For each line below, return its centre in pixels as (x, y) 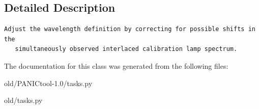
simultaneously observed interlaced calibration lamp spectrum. (126, 49)
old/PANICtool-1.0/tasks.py (48, 83)
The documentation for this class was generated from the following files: (116, 65)
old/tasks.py (23, 100)
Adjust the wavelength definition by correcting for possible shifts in (130, 29)
